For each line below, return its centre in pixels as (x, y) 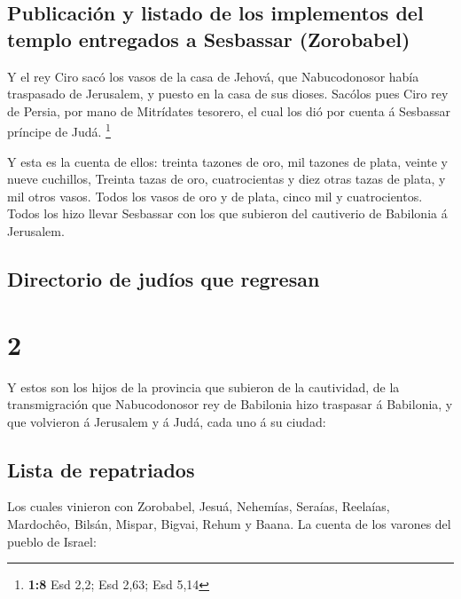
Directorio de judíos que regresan (164, 278)
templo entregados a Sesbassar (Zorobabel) (209, 39)
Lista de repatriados (101, 469)
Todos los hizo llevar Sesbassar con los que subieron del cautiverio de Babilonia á (227, 213)
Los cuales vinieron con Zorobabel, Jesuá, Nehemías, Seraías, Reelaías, (199, 506)
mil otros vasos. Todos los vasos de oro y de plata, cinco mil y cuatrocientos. (215, 196)
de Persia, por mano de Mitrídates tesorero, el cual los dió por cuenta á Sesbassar (229, 110)
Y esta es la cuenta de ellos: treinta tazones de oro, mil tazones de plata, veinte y (227, 161)
